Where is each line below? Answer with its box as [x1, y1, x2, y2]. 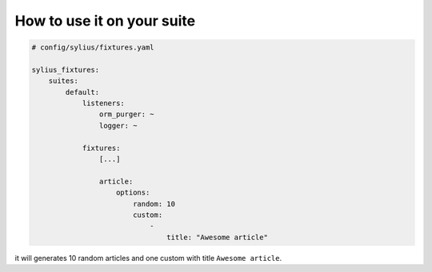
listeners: [82, 99, 126, 108]
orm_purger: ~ [98, 110, 155, 119]
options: [116, 188, 150, 197]
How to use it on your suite [14, 12, 196, 30]
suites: [48, 77, 79, 85]
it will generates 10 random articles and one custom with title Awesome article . [14, 253, 282, 262]
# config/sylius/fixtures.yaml [31, 43, 155, 52]
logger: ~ [98, 120, 138, 130]
